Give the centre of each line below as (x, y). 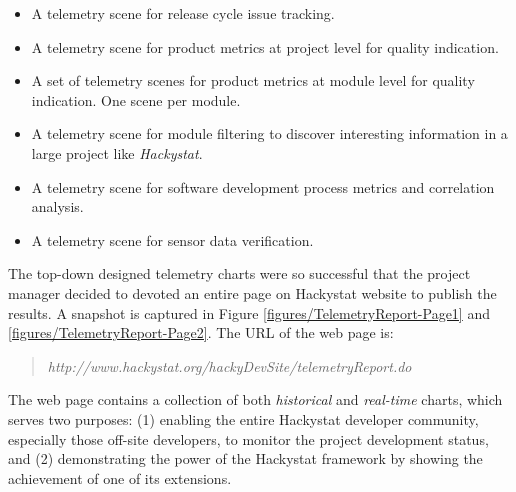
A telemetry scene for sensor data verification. (172, 239)
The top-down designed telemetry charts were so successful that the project (239, 273)
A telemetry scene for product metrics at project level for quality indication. (265, 46)
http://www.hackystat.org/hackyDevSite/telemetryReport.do (229, 365)
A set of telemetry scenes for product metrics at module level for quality (253, 80)
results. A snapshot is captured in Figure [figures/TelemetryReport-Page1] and (249, 312)
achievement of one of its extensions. (120, 477)
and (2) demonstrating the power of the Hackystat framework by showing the (245, 458)
